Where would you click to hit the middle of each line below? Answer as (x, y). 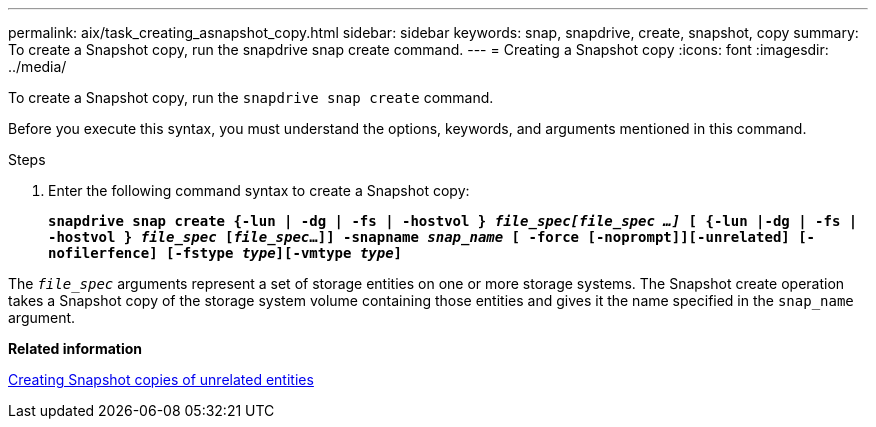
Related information (75, 348)
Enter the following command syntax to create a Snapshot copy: (259, 190)
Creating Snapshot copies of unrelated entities (161, 379)
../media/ (37, 66)
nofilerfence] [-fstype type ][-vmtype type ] (225, 253)
